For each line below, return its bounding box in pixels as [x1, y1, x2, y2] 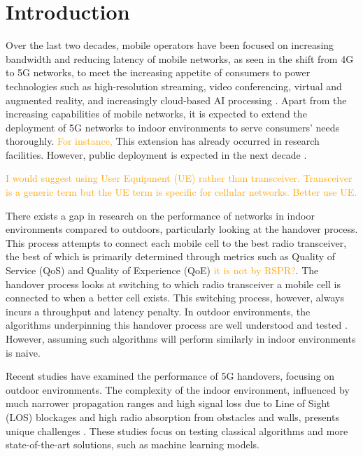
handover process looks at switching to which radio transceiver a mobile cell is [6, 276, 341, 291]
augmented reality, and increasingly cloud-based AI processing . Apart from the [6, 92, 347, 107]
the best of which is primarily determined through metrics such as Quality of [6, 249, 336, 264]
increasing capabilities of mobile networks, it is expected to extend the [6, 106, 307, 121]
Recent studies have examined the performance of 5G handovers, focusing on [6, 369, 335, 383]
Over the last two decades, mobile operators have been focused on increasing [6, 38, 334, 52]
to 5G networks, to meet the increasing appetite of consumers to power [6, 65, 311, 80]
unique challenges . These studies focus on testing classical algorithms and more [6, 423, 348, 438]
